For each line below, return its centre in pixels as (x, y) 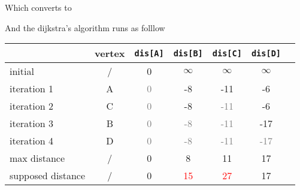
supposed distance (48, 176)
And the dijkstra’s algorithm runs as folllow (85, 27)
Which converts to (38, 7)
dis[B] (188, 53)
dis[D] (266, 53)
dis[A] (149, 53)
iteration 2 (31, 106)
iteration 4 (31, 141)
